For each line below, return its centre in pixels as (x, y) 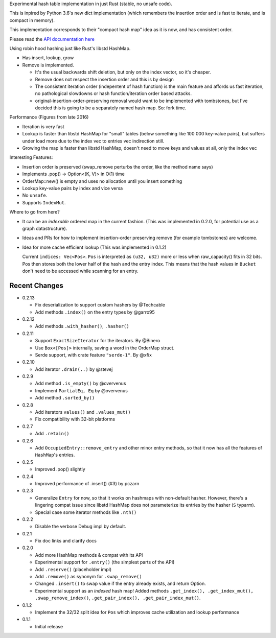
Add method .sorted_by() (65, 398)
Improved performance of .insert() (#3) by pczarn (87, 483)
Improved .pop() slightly (60, 469)
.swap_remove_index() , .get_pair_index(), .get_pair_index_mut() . (118, 598)
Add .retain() (52, 434)
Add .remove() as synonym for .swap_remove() (89, 577)
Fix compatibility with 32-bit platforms (75, 419)
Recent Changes (37, 285)
